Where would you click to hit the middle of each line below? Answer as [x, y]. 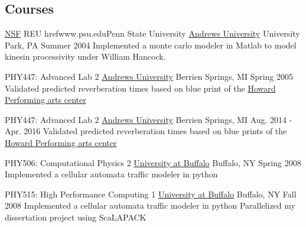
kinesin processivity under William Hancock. [85, 56]
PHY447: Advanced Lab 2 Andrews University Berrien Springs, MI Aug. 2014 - [149, 119]
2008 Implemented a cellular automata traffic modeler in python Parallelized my [150, 205]
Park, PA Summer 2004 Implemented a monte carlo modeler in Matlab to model [151, 45]
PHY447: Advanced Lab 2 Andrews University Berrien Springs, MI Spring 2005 [149, 76]
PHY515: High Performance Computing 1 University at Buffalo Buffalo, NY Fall [151, 194]
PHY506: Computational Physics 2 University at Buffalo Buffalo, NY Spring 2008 [153, 162]
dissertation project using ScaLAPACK [76, 217]
